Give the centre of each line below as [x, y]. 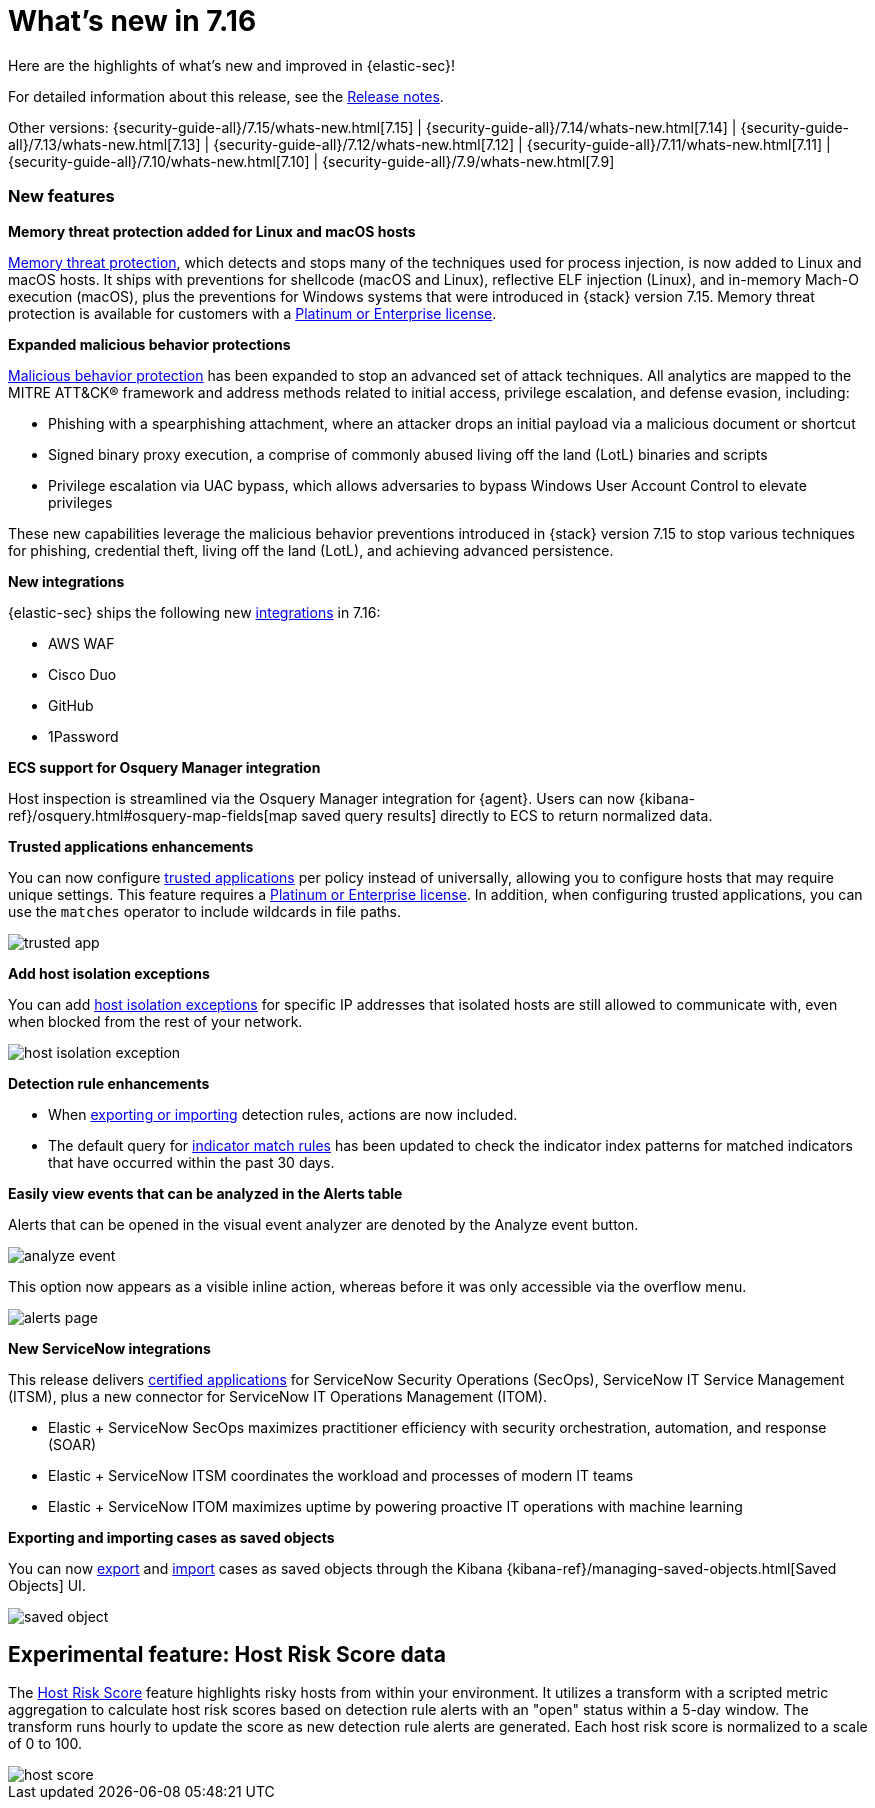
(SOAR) [72, 1444]
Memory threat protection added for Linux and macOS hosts [212, 231]
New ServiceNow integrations [109, 1348]
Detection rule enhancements [109, 1083]
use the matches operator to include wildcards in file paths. [205, 911]
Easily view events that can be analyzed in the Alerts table [205, 1193]
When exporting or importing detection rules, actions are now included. [283, 1114]
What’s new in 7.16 [132, 21]
